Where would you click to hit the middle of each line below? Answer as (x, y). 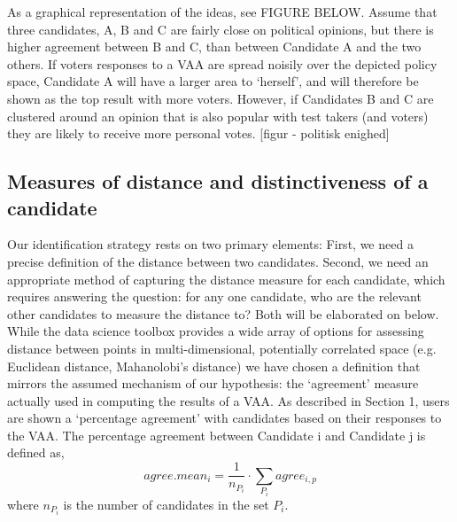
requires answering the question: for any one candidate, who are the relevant (214, 296)
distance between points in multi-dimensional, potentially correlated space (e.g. (222, 348)
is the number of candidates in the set (166, 504)
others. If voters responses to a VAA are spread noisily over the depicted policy (222, 63)
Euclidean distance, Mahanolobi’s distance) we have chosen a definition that (214, 366)
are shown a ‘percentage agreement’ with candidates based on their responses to (225, 418)
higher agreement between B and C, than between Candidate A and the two (214, 47)
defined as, (36, 452)
